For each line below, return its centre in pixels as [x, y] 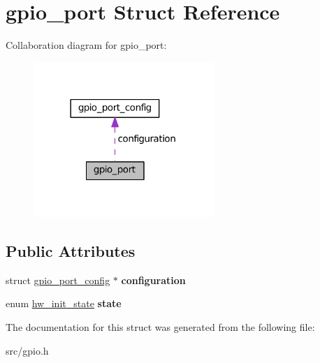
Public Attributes [71, 250]
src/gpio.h [27, 350]
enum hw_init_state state [64, 303]
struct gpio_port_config [58, 280]
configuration [153, 280]
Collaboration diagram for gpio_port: [86, 45]
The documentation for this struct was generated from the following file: [160, 326]
